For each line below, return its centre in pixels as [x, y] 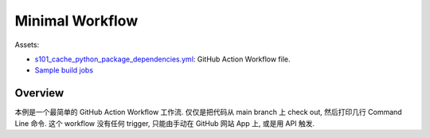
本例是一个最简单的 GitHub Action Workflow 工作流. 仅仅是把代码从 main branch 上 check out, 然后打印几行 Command [208, 112]
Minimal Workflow [76, 21]
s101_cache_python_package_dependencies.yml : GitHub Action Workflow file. [162, 59]
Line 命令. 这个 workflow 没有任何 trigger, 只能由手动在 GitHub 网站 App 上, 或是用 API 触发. [164, 123]
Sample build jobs [64, 70]
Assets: [27, 45]
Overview [39, 93]
